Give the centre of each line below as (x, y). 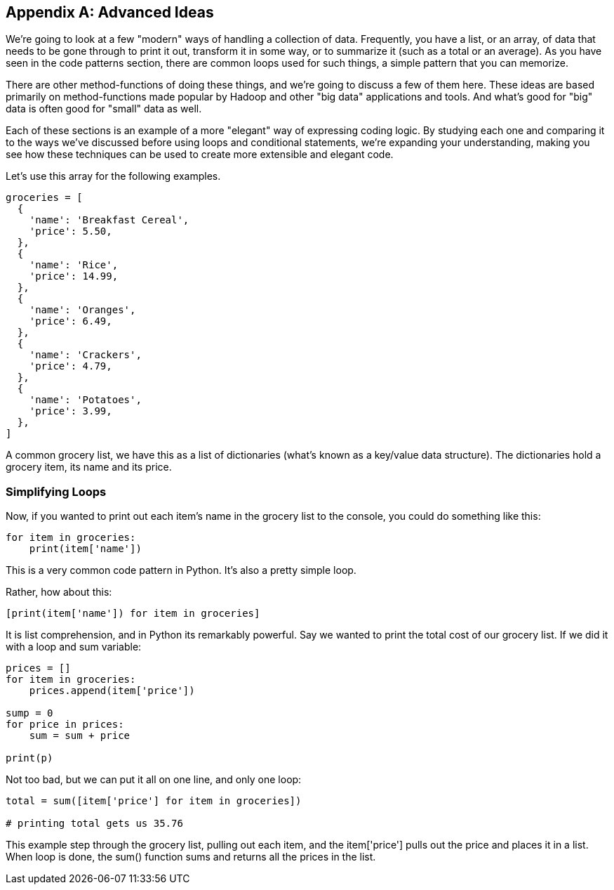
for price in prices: (65, 725)
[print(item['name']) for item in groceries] (133, 614)
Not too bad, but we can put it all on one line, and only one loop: (154, 780)
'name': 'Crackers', (85, 355)
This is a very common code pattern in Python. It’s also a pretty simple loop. (181, 570)
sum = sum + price (80, 736)
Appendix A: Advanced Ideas (110, 12)
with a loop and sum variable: (74, 647)
